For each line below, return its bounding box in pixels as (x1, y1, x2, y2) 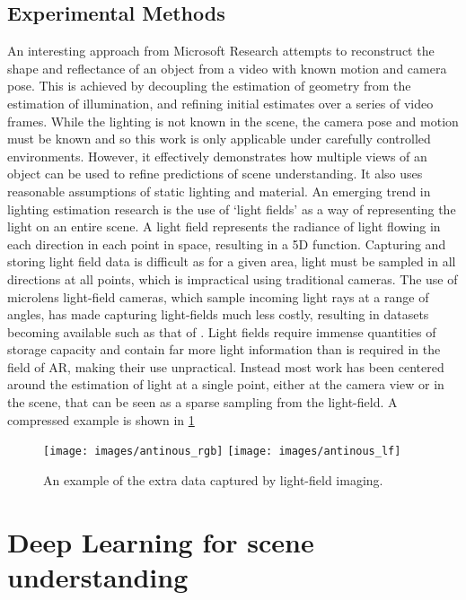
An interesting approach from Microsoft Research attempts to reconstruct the (7, 41, 435, 60)
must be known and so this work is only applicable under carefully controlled (7, 129, 431, 148)
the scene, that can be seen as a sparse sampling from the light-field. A (7, 393, 398, 412)
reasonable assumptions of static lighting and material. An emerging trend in (7, 181, 431, 200)
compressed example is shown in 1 (7, 410, 195, 429)
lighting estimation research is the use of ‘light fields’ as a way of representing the (7, 199, 456, 218)
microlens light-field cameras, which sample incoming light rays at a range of (7, 287, 429, 306)
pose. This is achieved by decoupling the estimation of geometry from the (7, 76, 411, 95)
